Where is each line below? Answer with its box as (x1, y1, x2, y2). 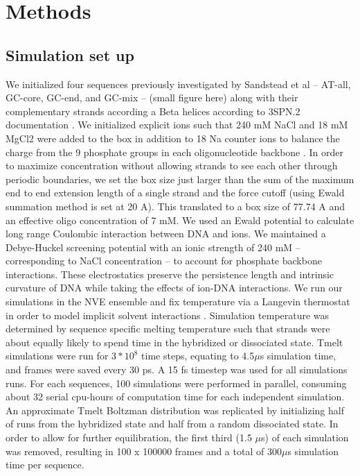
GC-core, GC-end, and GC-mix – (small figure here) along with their (6, 90, 298, 105)
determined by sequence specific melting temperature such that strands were (6, 321, 330, 336)
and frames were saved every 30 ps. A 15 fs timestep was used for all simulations (6, 362, 348, 377)
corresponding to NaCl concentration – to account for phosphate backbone (6, 253, 322, 268)
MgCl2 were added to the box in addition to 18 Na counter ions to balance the (6, 130, 340, 145)
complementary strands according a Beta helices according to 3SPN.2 (6, 103, 300, 118)
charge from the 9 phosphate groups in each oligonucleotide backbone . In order (6, 144, 344, 159)
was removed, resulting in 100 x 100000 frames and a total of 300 (6, 443, 282, 458)
